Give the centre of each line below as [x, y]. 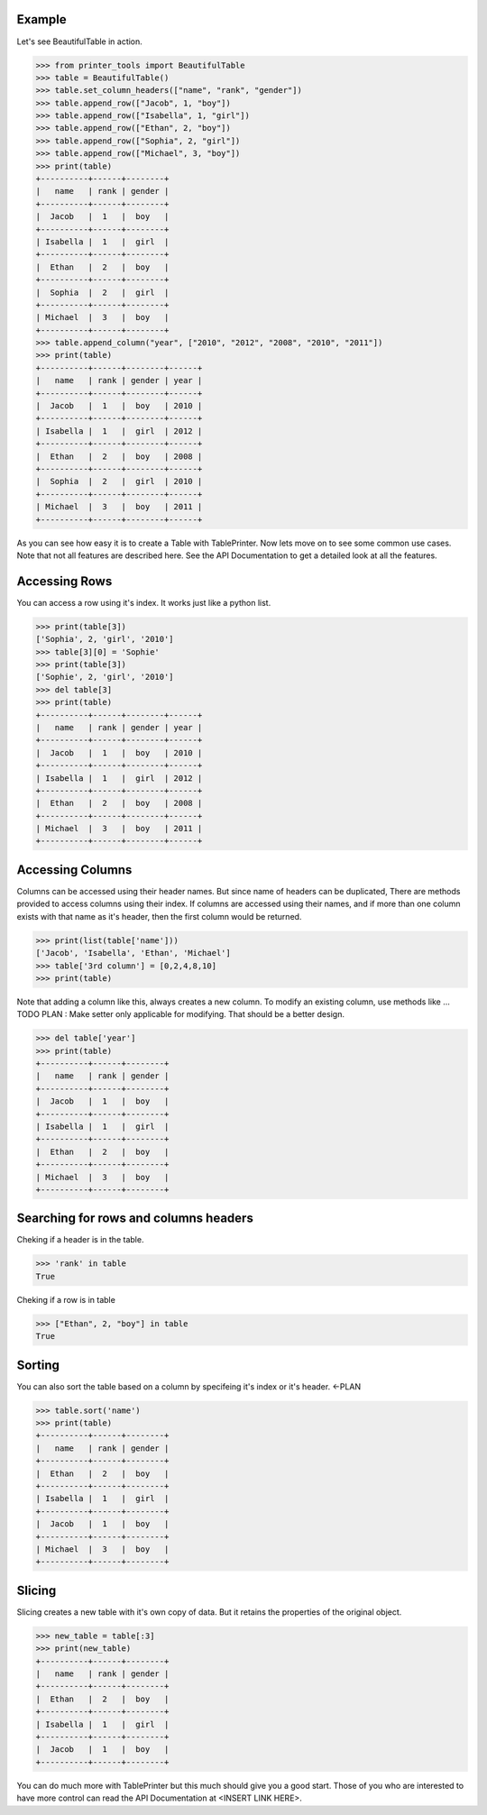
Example [41, 19]
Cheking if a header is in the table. [80, 1240]
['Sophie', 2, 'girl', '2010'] [105, 677]
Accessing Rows [64, 581]
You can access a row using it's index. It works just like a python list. [144, 602]
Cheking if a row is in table [66, 1299]
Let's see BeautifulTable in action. [80, 41]
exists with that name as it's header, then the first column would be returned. [159, 916]
